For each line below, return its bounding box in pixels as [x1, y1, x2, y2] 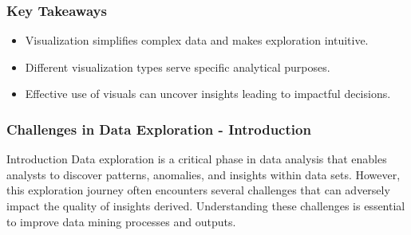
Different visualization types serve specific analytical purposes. [25, 58, 330, 75]
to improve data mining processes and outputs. [6, 213, 236, 229]
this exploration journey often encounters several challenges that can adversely [6, 182, 390, 198]
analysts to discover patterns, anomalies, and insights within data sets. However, [6, 166, 401, 182]
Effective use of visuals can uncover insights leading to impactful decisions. [25, 85, 391, 102]
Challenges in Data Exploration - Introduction [6, 119, 311, 139]
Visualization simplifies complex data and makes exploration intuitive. [25, 32, 369, 49]
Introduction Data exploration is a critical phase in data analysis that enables [6, 151, 387, 167]
